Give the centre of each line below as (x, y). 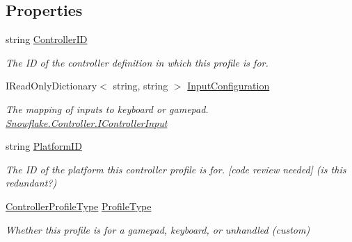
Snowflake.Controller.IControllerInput (87, 122)
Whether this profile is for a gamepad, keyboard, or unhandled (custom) (158, 229)
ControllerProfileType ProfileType (79, 206)
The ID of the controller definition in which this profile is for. (137, 62)
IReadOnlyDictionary (51, 86)
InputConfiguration (229, 86)
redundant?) (31, 183)
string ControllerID (47, 39)
